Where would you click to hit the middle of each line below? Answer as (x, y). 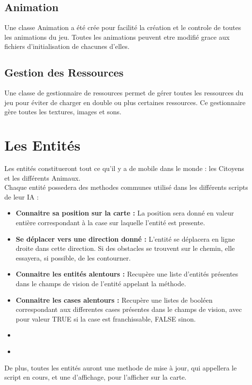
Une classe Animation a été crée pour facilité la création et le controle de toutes (123, 27)
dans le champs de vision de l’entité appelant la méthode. (101, 284)
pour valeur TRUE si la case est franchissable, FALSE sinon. (106, 318)
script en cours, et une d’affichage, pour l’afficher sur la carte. (96, 377)
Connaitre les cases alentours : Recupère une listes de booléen (114, 300)
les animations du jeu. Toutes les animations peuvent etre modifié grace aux (117, 37)
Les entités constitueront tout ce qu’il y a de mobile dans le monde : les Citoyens (124, 168)
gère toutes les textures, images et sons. (63, 112)
